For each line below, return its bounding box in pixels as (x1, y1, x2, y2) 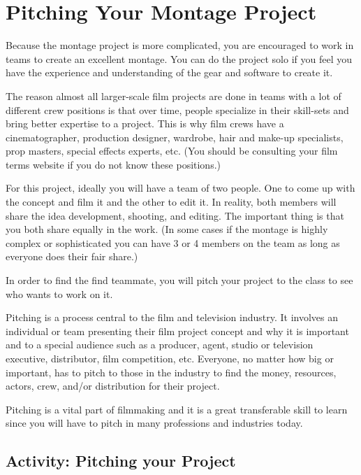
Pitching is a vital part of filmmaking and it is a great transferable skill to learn (6, 402, 348, 416)
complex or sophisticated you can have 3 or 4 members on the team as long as (6, 235, 340, 250)
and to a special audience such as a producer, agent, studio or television (6, 337, 314, 352)
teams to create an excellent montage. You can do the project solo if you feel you (6, 51, 353, 66)
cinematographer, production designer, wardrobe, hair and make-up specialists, (6, 129, 344, 144)
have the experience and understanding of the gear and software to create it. (6, 65, 333, 80)
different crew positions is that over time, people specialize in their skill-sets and (6, 102, 349, 117)
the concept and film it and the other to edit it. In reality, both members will (6, 194, 337, 209)
